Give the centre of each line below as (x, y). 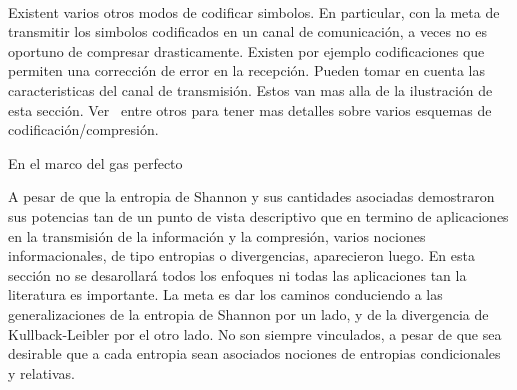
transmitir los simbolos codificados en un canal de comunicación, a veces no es (247, 31)
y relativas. (42, 372)
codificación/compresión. (83, 129)
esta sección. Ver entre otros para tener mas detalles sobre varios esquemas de (250, 109)
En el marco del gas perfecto (95, 162)
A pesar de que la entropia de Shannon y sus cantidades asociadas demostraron (251, 196)
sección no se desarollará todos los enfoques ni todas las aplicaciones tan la (237, 274)
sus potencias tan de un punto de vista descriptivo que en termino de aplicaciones (258, 215)
